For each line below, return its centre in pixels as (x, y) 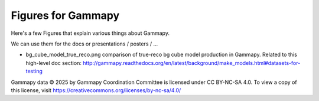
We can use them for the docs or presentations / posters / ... (84, 44)
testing (34, 71)
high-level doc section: (54, 63)
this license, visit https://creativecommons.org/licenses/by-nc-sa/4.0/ (96, 90)
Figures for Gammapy (65, 15)
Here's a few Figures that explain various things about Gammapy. (90, 33)
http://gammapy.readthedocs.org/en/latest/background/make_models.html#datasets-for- (192, 63)
